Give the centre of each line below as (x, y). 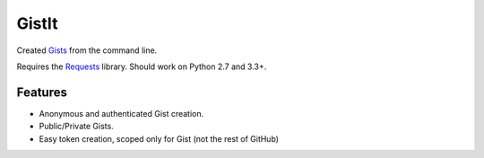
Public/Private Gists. (76, 127)
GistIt (37, 23)
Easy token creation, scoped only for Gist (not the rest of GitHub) (159, 138)
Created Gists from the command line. (87, 50)
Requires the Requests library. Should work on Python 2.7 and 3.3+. (142, 66)
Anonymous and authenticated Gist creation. (121, 113)
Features (42, 92)
